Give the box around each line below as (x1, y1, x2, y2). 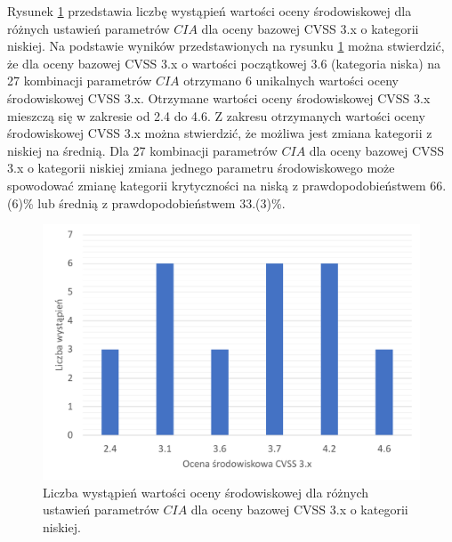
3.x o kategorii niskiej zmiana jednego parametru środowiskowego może (7, 158, 395, 177)
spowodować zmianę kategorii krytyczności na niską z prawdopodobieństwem (7, 175, 426, 194)
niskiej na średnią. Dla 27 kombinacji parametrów (7, 141, 278, 159)
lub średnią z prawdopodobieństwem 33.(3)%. (37, 193, 286, 212)
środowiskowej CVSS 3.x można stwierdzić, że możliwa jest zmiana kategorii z (7, 124, 432, 142)
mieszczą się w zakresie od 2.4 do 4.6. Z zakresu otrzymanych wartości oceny (7, 106, 425, 125)
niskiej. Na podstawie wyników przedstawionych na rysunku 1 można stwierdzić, (7, 36, 445, 55)
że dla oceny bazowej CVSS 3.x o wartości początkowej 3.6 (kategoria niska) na (7, 53, 441, 72)
